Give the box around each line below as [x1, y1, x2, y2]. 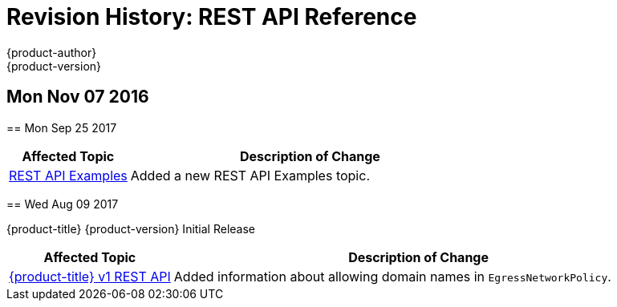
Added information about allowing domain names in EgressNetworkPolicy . [173, 268, 611, 285]
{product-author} [6, 45, 97, 59]
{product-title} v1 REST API [9, 268, 171, 285]
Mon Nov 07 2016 [6, 87, 149, 107]
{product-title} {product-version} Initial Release [6, 221, 256, 236]
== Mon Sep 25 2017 [6, 120, 117, 135]
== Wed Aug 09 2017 [6, 196, 119, 211]
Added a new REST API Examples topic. [130, 167, 370, 184]
